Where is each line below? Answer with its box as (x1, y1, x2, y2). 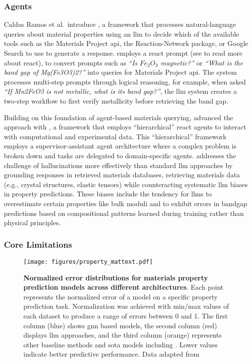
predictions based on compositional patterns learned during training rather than (4, 208, 244, 218)
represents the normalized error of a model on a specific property (23, 291, 218, 301)
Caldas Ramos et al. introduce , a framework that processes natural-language (4, 19, 236, 29)
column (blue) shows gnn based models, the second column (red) (23, 320, 217, 330)
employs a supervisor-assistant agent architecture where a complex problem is (4, 141, 236, 151)
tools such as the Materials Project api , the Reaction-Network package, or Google (4, 38, 249, 48)
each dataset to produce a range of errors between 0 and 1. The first (23, 310, 228, 320)
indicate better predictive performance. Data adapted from (23, 349, 200, 359)
